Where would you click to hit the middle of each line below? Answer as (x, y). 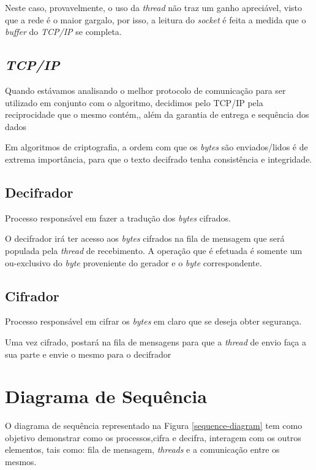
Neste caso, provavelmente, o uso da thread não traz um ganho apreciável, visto (154, 7)
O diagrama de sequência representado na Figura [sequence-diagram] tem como (154, 426)
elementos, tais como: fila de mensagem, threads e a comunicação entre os (142, 449)
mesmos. (21, 462)
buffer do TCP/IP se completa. (63, 32)
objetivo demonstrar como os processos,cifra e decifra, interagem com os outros (153, 437)
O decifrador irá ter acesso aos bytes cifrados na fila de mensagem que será (145, 238)
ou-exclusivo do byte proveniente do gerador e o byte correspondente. (134, 262)
